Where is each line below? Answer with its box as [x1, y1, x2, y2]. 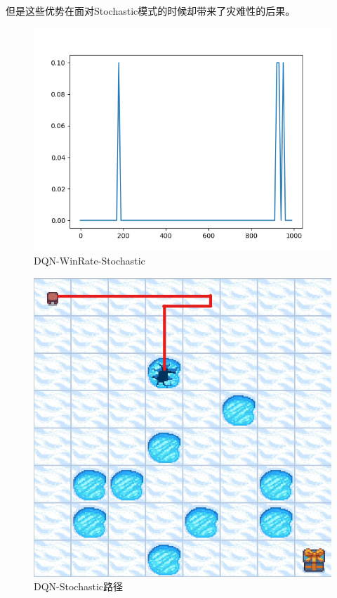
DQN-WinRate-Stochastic [34, 253, 145, 268]
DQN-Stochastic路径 [34, 579, 124, 594]
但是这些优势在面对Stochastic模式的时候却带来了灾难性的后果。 [6, 4, 296, 18]
